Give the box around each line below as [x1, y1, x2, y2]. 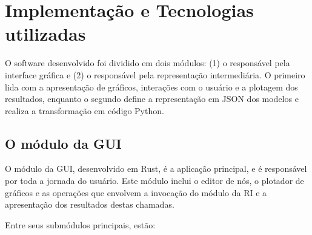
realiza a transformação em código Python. [5, 104, 164, 117]
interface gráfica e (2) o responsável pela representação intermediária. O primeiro [5, 68, 305, 81]
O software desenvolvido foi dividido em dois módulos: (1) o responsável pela [5, 56, 290, 69]
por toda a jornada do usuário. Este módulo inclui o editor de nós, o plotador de [5, 174, 304, 187]
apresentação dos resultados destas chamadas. [5, 198, 174, 211]
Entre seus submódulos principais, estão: [5, 218, 156, 231]
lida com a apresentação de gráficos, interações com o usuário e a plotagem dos [5, 80, 298, 93]
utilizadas [5, 21, 86, 46]
